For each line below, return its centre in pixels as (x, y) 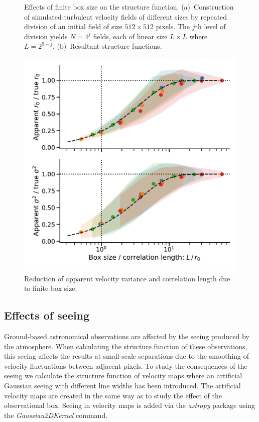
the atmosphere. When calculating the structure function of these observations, (126, 346)
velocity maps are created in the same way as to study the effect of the (113, 395)
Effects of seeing (47, 315)
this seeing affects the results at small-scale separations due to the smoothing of (127, 356)
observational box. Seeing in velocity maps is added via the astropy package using (129, 405)
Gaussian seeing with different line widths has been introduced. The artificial (122, 385)
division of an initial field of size (73, 26)
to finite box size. (51, 288)
